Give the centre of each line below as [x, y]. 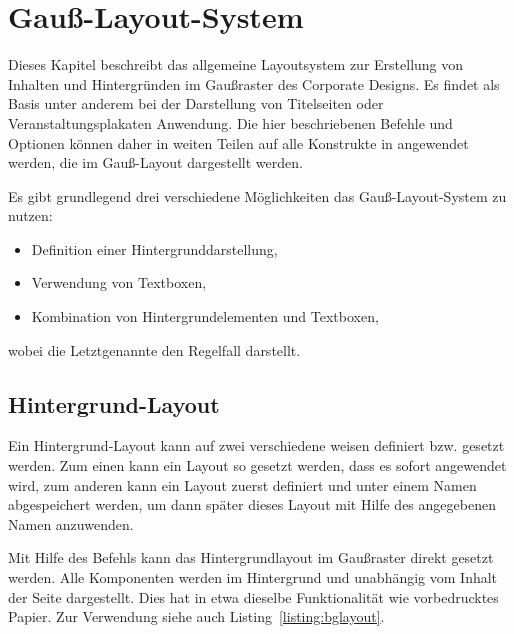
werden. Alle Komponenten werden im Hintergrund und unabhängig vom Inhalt [253, 577]
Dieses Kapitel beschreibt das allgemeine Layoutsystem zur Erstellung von [236, 64]
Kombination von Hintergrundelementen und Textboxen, [205, 316]
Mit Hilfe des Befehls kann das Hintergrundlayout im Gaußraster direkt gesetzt [251, 557]
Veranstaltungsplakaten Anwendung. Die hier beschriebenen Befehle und [230, 122]
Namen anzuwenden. [71, 523]
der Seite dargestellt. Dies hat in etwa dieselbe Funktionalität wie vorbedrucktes [253, 596]
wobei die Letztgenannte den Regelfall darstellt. [154, 349]
